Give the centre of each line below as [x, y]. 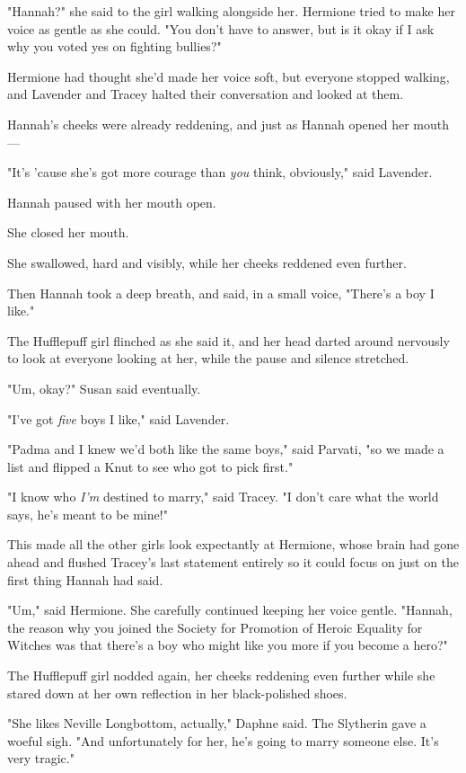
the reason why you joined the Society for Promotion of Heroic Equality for [215, 627]
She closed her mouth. [68, 232]
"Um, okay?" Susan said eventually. [104, 388]
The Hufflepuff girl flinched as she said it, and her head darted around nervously [229, 340]
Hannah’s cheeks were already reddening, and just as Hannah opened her [208, 124]
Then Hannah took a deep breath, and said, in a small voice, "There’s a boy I [221, 293]
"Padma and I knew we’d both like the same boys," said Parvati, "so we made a [226, 449]
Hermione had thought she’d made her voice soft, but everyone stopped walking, [229, 76]
